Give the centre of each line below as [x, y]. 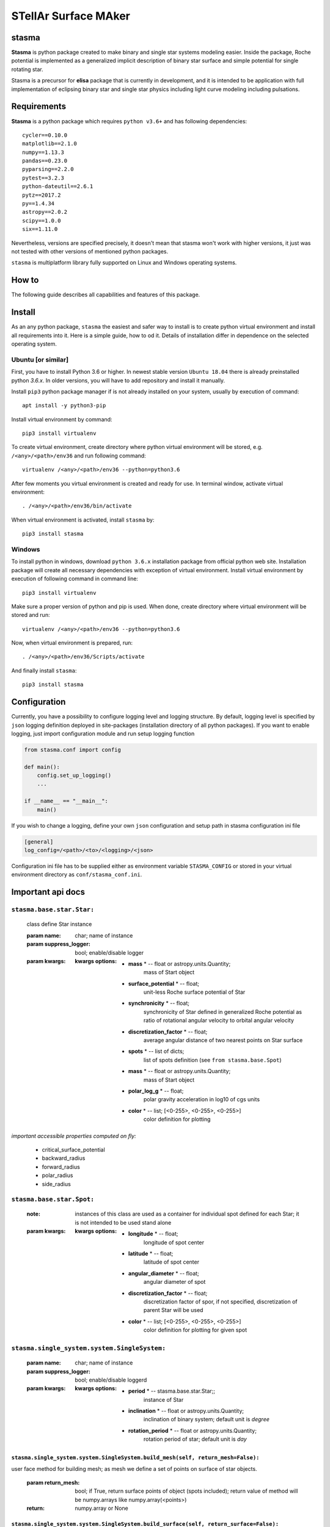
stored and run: [31, 615]
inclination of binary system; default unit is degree [207, 1419]
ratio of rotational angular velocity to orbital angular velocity [219, 1021]
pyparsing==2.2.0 [48, 169]
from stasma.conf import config [73, 749]
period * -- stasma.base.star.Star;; [172, 1391]
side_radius [57, 1184]
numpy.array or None [101, 1508]
